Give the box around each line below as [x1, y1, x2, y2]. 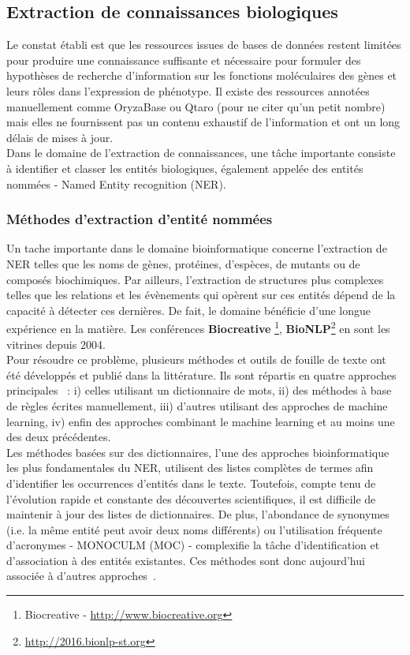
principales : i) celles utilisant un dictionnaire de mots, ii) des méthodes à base [6, 382, 392, 399]
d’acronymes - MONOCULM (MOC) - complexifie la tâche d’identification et [6, 537, 380, 553]
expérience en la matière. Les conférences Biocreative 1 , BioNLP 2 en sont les [6, 318, 390, 336]
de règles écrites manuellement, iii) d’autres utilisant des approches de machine [6, 397, 388, 414]
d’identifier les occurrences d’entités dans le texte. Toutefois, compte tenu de [6, 474, 376, 491]
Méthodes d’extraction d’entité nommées [6, 209, 273, 229]
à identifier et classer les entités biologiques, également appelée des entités [6, 159, 363, 176]
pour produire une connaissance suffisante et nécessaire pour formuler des [6, 51, 361, 68]
